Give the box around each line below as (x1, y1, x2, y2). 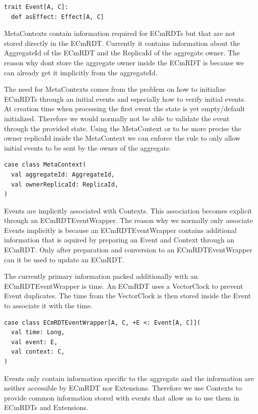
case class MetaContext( (4, 161, 86, 169)
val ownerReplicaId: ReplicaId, (11, 181, 119, 188)
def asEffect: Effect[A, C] (11, 13, 104, 20)
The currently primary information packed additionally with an (4, 271, 198, 281)
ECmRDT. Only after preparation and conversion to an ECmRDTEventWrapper (4, 244, 253, 255)
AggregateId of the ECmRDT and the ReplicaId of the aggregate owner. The (4, 47, 240, 58)
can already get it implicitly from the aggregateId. (4, 67, 158, 77)
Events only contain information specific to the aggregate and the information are (4, 373, 254, 383)
